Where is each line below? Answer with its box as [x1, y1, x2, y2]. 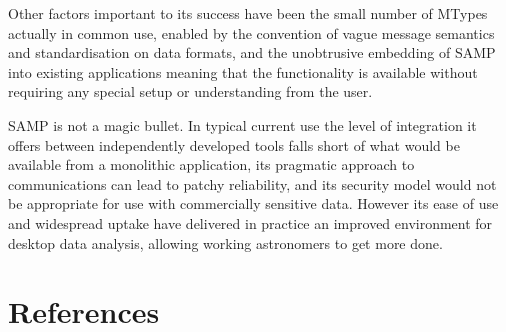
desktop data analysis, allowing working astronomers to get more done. [8, 232, 443, 253]
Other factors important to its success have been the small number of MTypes [8, 3, 488, 23]
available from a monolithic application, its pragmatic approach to [8, 154, 415, 175]
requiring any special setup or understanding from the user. [8, 81, 373, 102]
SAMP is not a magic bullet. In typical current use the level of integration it [8, 114, 477, 135]
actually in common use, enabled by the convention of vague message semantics [8, 22, 495, 43]
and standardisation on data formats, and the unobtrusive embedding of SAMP [8, 42, 496, 63]
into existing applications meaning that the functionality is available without [8, 61, 478, 82]
